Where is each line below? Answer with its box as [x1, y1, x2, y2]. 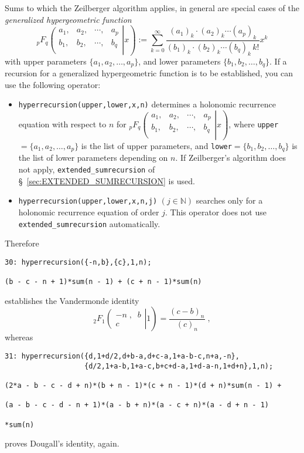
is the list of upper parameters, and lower [81, 140, 232, 152]
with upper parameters [5, 55, 87, 67]
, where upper [228, 117, 279, 130]
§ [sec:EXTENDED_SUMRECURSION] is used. [18, 174, 195, 187]
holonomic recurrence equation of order [18, 205, 159, 218]
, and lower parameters [138, 55, 221, 67]
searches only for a [196, 194, 263, 207]
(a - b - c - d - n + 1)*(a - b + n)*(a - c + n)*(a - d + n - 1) [5, 401, 269, 410]
